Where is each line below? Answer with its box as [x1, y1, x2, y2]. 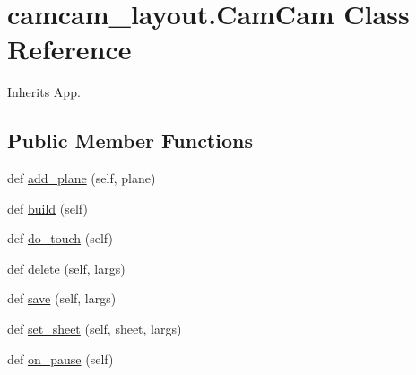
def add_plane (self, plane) [7, 169, 156, 187]
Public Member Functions [7, 126, 253, 154]
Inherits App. [7, 83, 81, 101]
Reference [7, 31, 132, 67]
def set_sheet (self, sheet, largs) [7, 319, 182, 338]
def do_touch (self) [7, 229, 113, 248]
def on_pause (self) [7, 349, 114, 368]
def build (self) [7, 198, 88, 217]
